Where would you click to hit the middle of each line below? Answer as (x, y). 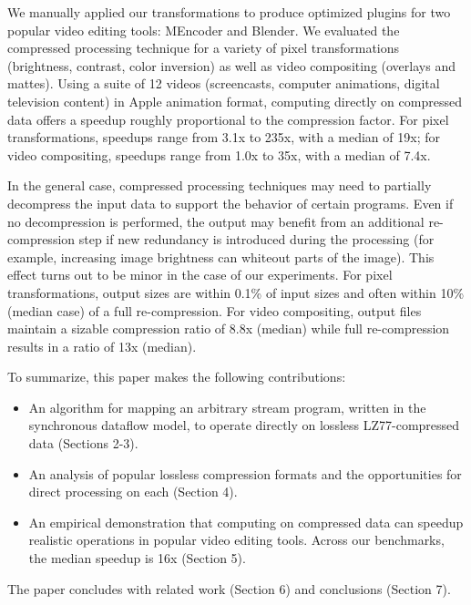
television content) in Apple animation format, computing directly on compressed (235, 101)
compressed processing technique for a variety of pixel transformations (204, 48)
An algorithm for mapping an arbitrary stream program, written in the (227, 407)
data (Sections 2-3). (83, 443)
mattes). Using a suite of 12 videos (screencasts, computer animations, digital (224, 83)
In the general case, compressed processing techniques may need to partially (220, 185)
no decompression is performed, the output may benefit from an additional (216, 221)
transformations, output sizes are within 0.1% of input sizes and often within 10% (236, 292)
